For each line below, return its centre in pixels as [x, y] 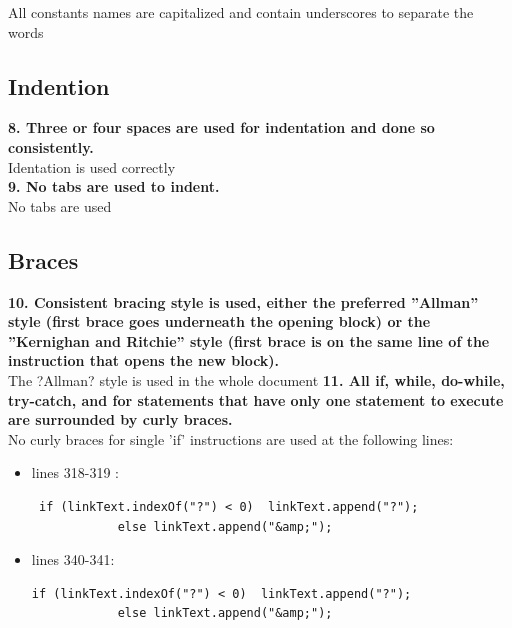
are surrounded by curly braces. [120, 419]
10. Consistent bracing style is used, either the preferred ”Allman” [243, 301]
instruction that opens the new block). [144, 360]
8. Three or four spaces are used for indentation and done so [221, 127]
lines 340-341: [73, 559]
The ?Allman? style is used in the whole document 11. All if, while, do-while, [256, 379]
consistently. [51, 146]
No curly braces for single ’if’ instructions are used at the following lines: [231, 438]
